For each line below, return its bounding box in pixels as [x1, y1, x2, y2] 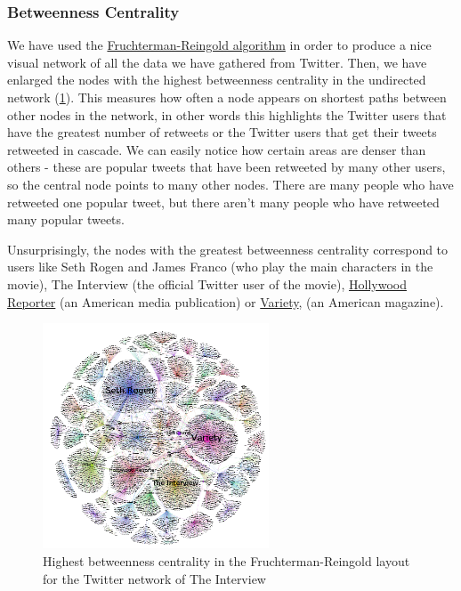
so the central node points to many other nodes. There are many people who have [7, 174, 454, 193]
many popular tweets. [7, 210, 125, 229]
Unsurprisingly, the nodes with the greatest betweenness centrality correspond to [7, 239, 449, 258]
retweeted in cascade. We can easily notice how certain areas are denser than [7, 140, 426, 158]
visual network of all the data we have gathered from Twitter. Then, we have [7, 53, 427, 71]
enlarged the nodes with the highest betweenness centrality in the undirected [7, 70, 426, 89]
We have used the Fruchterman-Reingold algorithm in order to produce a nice [7, 36, 432, 54]
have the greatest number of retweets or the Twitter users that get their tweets [7, 123, 437, 142]
